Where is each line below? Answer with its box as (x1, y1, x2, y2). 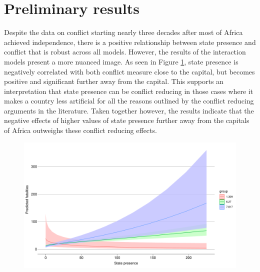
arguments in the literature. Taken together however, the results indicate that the (4, 105, 254, 115)
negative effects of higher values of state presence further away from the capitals (4, 115, 249, 125)
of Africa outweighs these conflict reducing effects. (4, 125, 157, 135)
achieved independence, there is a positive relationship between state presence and (4, 36, 256, 47)
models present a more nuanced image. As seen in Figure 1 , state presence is (4, 56, 238, 66)
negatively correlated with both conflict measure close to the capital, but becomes (4, 66, 255, 76)
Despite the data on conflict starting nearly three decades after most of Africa (4, 27, 243, 37)
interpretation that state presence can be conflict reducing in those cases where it (4, 85, 253, 96)
